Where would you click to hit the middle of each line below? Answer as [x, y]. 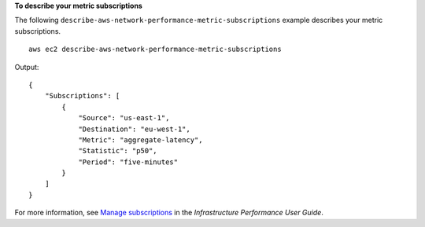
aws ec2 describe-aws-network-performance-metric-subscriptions [155, 49]
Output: [27, 67]
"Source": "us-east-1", [124, 118]
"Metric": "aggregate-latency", [141, 140]
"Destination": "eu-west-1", [134, 129]
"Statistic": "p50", [118, 151]
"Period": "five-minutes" [128, 162]
